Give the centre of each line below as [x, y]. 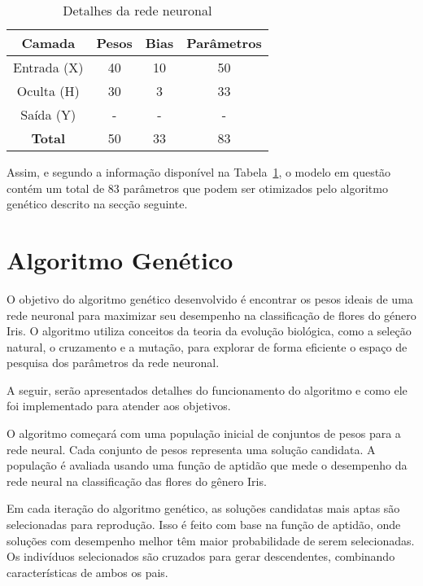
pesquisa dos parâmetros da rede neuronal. [113, 363]
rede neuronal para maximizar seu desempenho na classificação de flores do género [211, 315]
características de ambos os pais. [87, 572]
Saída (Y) [48, 114]
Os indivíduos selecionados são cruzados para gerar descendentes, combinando [201, 556]
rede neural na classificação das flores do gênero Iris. [137, 481]
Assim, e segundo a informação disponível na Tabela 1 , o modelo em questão [199, 172]
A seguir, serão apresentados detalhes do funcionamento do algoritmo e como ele [207, 389]
